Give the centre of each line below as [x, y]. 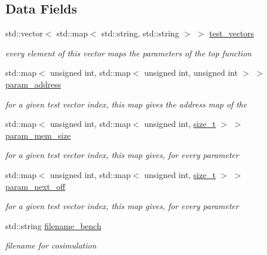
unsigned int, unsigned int [191, 73]
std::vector [24, 33]
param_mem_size [38, 135]
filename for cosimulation [51, 245]
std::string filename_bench [54, 225]
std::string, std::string [140, 33]
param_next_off [35, 186]
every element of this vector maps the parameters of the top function [129, 53]
